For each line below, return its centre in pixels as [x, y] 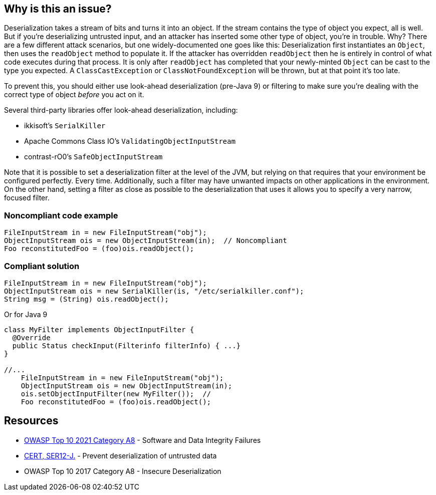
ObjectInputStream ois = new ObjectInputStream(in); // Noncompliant [146, 241]
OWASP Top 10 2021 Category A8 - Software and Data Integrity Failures [143, 440]
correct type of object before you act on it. [74, 95]
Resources [31, 421]
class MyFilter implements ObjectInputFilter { [99, 329]
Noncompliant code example [61, 215]
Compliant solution [42, 266]
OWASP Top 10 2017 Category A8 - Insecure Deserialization [123, 471]
